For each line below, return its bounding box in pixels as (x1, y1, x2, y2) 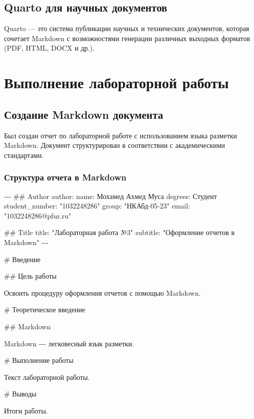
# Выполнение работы (4, 355, 74, 365)
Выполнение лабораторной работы (4, 72, 229, 93)
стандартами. (4, 149, 44, 160)
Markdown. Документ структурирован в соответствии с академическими (4, 140, 225, 150)
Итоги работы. (4, 405, 48, 415)
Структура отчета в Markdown (4, 171, 127, 183)
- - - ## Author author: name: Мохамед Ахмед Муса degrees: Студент (4, 190, 217, 201)
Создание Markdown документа (4, 106, 163, 122)
